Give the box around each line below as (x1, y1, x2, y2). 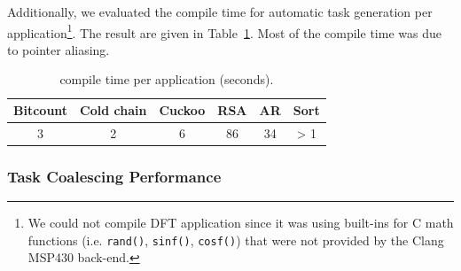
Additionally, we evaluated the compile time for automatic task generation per (7, 3, 433, 20)
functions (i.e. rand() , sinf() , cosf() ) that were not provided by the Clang (27, 230, 444, 249)
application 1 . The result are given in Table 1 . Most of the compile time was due (7, 20, 441, 42)
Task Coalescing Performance (7, 165, 222, 187)
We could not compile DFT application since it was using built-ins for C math (27, 213, 454, 232)
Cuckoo (159, 101, 206, 120)
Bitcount (13, 101, 68, 120)
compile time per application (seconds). (59, 70, 274, 89)
